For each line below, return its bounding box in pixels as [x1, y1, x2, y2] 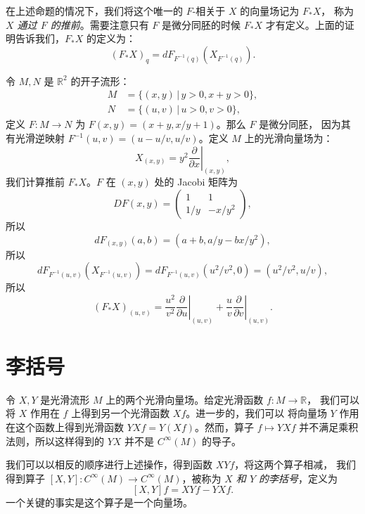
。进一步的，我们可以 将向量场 [186, 406, 327, 420]
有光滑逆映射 [6, 131, 65, 146]
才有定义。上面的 [265, 17, 345, 32]
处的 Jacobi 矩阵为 [154, 174, 238, 189]
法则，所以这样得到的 [6, 433, 104, 448]
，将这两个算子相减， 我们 [234, 457, 356, 472]
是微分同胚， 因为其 [259, 117, 351, 131]
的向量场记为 [240, 4, 300, 18]
